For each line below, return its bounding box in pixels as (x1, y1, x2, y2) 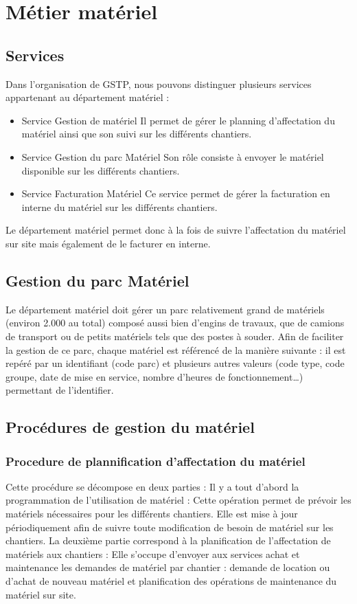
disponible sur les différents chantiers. (21, 163, 180, 177)
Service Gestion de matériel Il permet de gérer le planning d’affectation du (21, 113, 335, 127)
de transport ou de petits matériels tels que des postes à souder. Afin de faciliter (5, 328, 344, 343)
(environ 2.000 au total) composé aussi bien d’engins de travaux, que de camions (5, 315, 345, 330)
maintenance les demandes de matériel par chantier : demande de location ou (5, 560, 330, 574)
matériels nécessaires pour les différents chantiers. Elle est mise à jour (5, 506, 298, 521)
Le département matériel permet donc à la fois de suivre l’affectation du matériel (5, 223, 346, 237)
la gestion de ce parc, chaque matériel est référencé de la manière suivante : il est (5, 342, 346, 357)
